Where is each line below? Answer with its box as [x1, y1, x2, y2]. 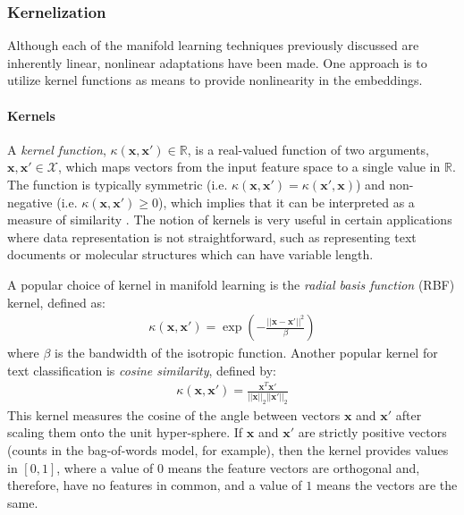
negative [7, 192, 53, 211]
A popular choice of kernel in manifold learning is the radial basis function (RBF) [7, 274, 455, 293]
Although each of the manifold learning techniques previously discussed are [7, 36, 419, 55]
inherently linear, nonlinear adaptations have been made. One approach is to [7, 53, 427, 72]
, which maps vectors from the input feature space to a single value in [57, 157, 441, 176]
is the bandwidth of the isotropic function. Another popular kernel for [55, 343, 438, 362]
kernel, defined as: [7, 292, 105, 311]
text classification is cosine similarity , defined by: [7, 360, 276, 379]
